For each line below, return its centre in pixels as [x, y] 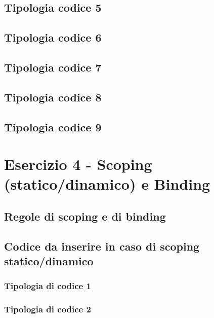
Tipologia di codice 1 [48, 286]
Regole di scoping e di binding [85, 216]
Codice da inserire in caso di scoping [102, 246]
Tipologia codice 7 [53, 67]
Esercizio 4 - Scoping [78, 164]
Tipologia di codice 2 [48, 309]
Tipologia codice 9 [53, 127]
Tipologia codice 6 [53, 37]
